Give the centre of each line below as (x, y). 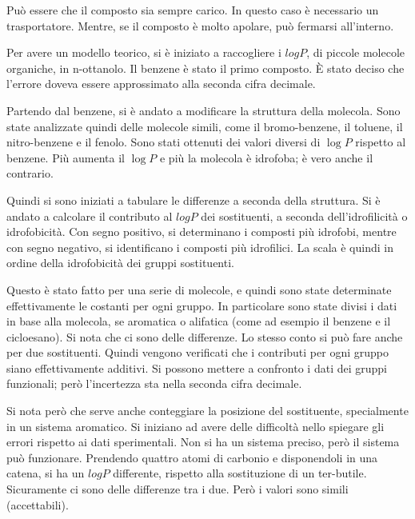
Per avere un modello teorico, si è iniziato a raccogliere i (144, 52)
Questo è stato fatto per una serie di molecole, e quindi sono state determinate (199, 289)
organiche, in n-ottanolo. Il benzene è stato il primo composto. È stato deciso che (206, 68)
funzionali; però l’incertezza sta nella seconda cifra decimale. (154, 383)
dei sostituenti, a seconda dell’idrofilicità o (304, 216)
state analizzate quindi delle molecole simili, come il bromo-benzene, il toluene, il (205, 126)
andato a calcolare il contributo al (90, 216)
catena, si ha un (46, 473)
